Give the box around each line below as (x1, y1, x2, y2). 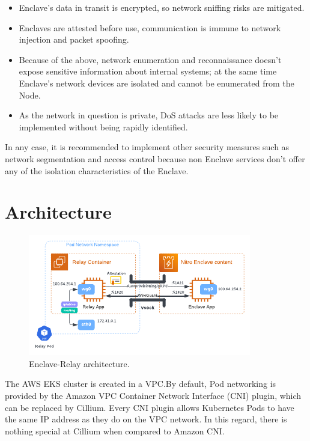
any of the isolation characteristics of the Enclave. (5, 164, 189, 177)
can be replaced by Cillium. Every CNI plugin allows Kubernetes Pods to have (5, 401, 294, 413)
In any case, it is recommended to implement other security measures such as (5, 141, 290, 153)
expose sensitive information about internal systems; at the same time (19, 65, 277, 78)
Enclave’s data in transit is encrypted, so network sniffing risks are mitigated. (19, 1, 305, 13)
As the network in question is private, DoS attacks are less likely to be (19, 109, 279, 121)
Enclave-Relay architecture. (29, 357, 130, 370)
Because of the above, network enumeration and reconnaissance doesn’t (19, 53, 282, 65)
